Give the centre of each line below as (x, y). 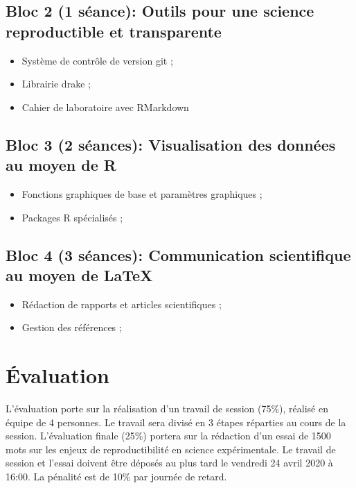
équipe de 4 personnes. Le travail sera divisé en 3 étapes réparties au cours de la (176, 422)
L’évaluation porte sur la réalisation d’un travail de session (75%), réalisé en (167, 409)
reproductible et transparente (114, 31)
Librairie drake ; (56, 84)
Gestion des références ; (72, 327)
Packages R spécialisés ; (72, 217)
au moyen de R (61, 165)
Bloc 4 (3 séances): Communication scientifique (178, 254)
